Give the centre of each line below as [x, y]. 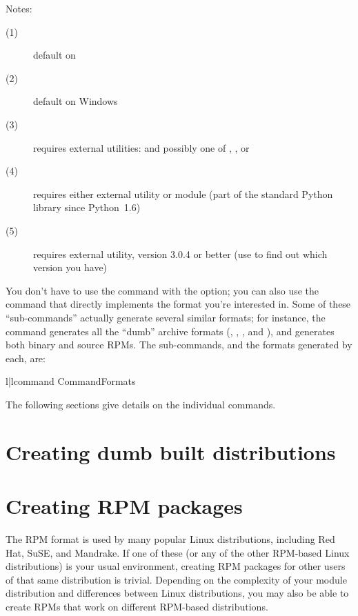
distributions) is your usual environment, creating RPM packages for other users [176, 566]
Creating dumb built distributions [171, 451]
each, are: [26, 358]
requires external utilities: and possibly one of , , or [141, 147]
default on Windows [76, 101]
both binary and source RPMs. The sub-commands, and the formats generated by [179, 345]
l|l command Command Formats [71, 381]
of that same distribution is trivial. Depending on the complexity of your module [176, 579]
